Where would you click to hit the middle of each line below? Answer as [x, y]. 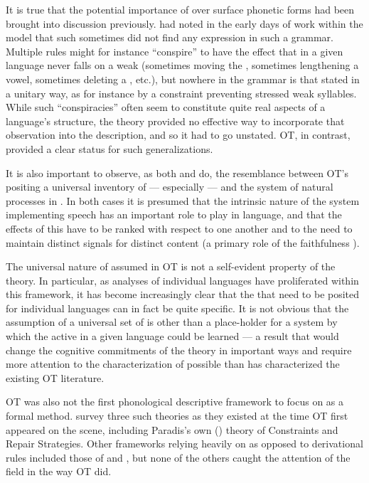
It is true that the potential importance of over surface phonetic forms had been [180, 9]
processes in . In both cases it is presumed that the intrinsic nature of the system [183, 200]
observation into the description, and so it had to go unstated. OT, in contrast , [178, 135]
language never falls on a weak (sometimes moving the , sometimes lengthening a [182, 65]
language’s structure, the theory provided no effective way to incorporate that [175, 121]
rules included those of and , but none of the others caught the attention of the [178, 457]
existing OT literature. [55, 377]
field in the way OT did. [59, 471]
